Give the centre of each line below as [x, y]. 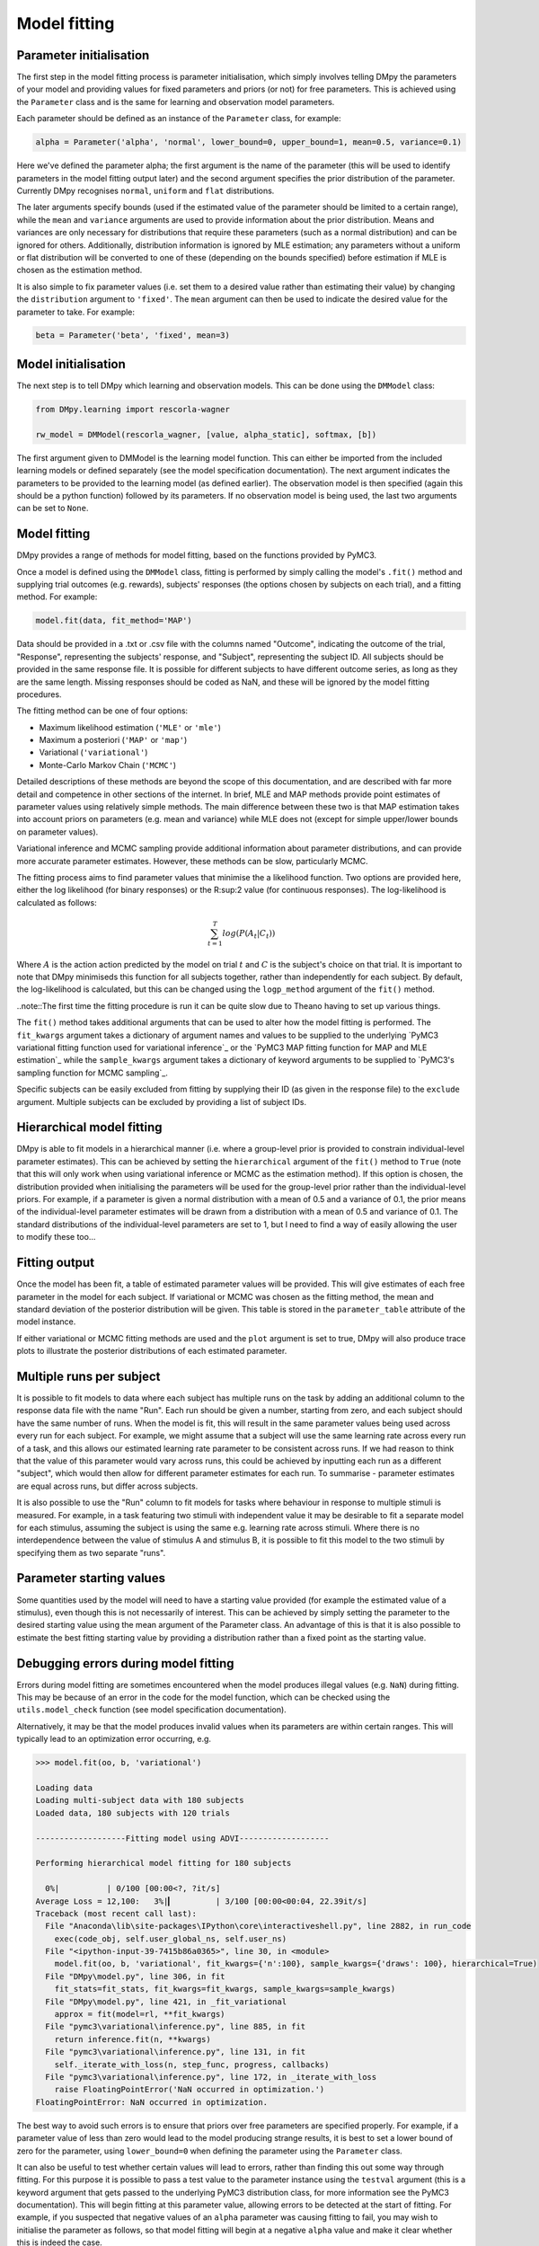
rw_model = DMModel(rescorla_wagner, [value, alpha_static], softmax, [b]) [206, 434]
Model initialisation [71, 364]
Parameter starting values [91, 1578]
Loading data [64, 1787]
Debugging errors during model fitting [125, 1663]
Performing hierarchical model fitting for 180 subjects [163, 1863]
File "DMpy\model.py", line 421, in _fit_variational [166, 2002]
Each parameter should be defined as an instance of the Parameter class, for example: [179, 119]
